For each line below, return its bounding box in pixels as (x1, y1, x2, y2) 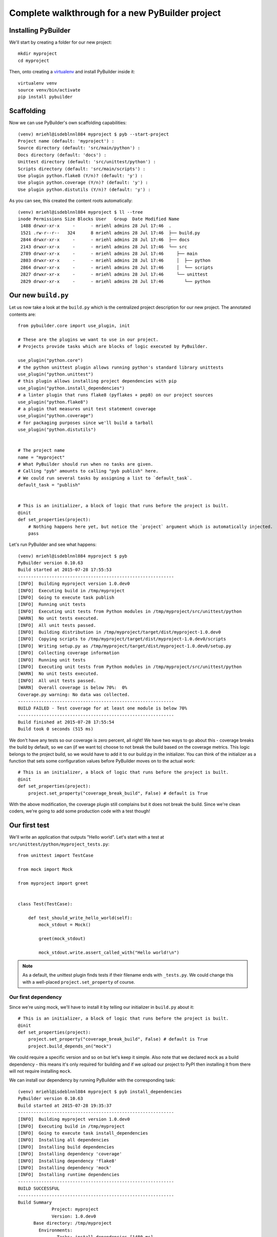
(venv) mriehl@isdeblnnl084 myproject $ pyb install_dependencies (18, 1089, 182, 1094)
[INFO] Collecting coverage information (18, 650, 119, 656)
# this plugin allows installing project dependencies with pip (18, 379, 177, 384)
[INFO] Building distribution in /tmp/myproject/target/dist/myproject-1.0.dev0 (18, 629, 221, 635)
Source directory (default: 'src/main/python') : (18, 145, 141, 151)
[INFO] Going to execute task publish (18, 595, 115, 601)
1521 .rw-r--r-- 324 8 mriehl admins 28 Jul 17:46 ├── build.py (20, 230, 200, 236)
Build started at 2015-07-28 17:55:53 (18, 567, 112, 572)
